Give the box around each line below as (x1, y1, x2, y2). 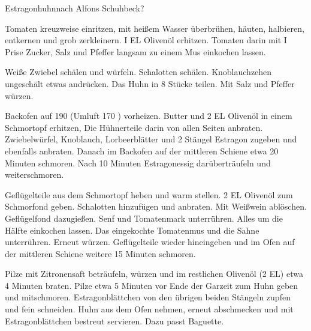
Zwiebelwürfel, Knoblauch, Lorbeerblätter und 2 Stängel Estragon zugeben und (5, 133, 297, 145)
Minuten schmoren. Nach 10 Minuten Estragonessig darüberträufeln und (5, 156, 271, 169)
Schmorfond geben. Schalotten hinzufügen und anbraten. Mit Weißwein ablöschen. (5, 200, 307, 213)
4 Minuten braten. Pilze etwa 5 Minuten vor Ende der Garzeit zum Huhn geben (5, 279, 298, 291)
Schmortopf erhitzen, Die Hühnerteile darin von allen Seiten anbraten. (5, 121, 263, 133)
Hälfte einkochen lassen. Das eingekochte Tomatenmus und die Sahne (5, 223, 259, 236)
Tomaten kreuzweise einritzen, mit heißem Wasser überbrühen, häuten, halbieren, (5, 22, 304, 34)
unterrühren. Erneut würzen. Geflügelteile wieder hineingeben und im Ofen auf (5, 235, 295, 248)
